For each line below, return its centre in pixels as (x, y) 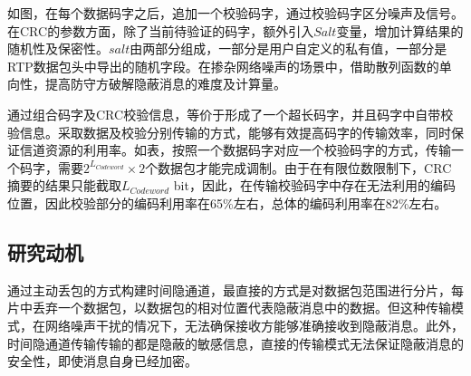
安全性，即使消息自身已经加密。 (102, 361)
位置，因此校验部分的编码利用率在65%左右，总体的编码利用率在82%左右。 (227, 202)
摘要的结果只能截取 (64, 185)
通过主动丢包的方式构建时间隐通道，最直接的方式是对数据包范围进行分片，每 (235, 289)
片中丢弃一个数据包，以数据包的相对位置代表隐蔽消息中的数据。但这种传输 (229, 308)
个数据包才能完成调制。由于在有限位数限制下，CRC (298, 167)
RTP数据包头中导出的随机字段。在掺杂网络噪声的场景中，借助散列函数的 (223, 66)
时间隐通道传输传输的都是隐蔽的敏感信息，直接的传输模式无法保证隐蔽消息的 (235, 343)
